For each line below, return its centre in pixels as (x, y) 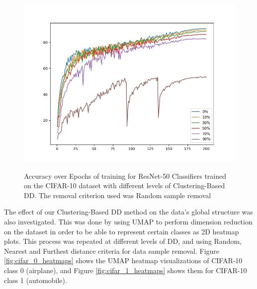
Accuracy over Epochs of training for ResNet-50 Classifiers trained (125, 176)
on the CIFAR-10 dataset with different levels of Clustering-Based (125, 185)
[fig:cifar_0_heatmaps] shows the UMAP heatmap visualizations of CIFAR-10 (123, 260)
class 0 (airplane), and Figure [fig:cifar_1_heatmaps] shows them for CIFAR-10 (126, 270)
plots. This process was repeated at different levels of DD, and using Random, (123, 241)
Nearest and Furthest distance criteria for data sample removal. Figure (112, 251)
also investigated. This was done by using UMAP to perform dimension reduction (128, 221)
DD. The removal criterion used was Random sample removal (118, 195)
